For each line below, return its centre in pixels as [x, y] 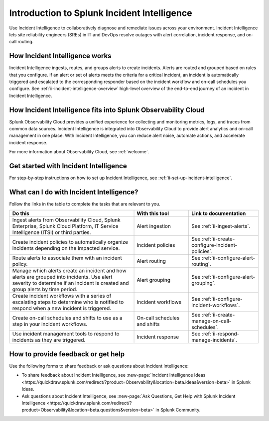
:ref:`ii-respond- [221, 334]
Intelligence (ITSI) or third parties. [52, 232]
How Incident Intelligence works [60, 56]
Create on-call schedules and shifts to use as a [67, 318]
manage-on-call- [211, 321]
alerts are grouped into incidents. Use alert [62, 277]
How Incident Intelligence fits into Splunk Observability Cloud [107, 110]
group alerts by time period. [45, 290]
